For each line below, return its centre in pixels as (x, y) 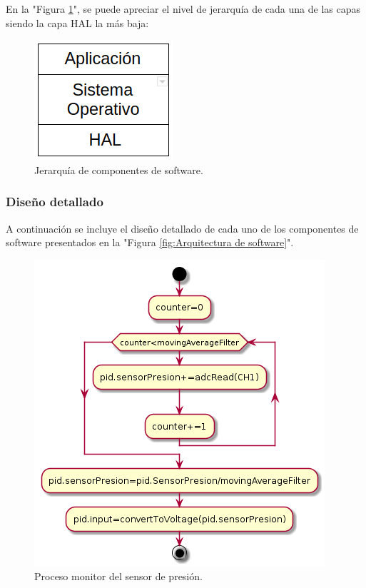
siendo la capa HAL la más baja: (77, 22)
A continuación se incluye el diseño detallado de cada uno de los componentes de (182, 228)
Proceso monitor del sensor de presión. (118, 576)
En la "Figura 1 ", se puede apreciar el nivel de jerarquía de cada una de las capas (183, 9)
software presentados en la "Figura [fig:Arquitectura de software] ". (150, 242)
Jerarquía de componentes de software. (119, 169)
